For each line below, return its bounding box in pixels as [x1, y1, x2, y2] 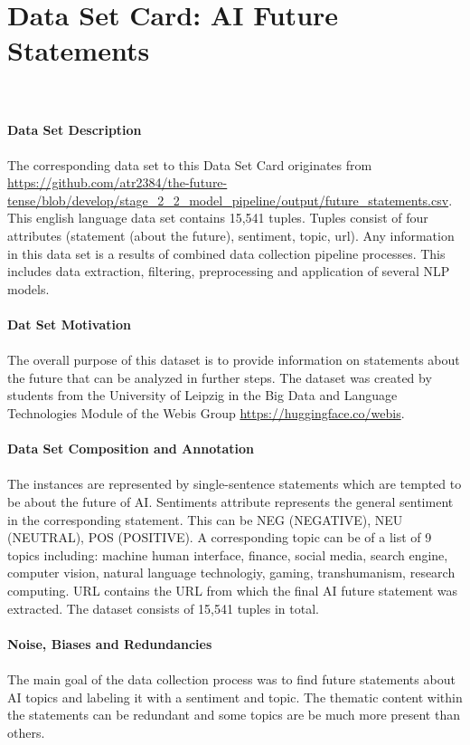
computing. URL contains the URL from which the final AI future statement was [7, 580, 458, 599]
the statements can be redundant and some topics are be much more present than [7, 705, 460, 724]
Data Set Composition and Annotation [7, 439, 254, 458]
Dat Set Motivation [7, 315, 131, 334]
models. [7, 279, 50, 298]
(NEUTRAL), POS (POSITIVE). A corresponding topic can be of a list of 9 [7, 528, 432, 547]
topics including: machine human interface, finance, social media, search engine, [7, 545, 448, 564]
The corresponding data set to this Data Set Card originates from [7, 155, 372, 174]
